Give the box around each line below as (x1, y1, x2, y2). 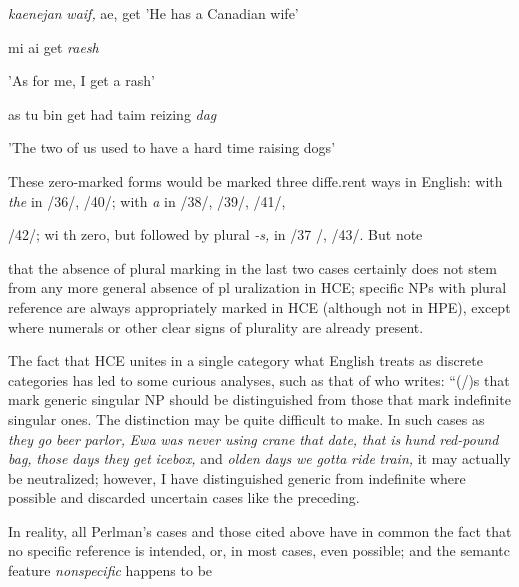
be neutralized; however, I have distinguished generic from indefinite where (8, 467, 466, 488)
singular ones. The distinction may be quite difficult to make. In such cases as (8, 408, 485, 429)
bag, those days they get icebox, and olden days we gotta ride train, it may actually (8, 448, 511, 469)
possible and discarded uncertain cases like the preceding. (8, 487, 360, 508)
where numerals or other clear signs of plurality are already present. (8, 316, 424, 337)
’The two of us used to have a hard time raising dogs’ (8, 137, 336, 158)
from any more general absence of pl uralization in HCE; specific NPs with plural (8, 277, 507, 298)
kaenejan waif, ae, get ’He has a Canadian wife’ (8, 3, 299, 23)
